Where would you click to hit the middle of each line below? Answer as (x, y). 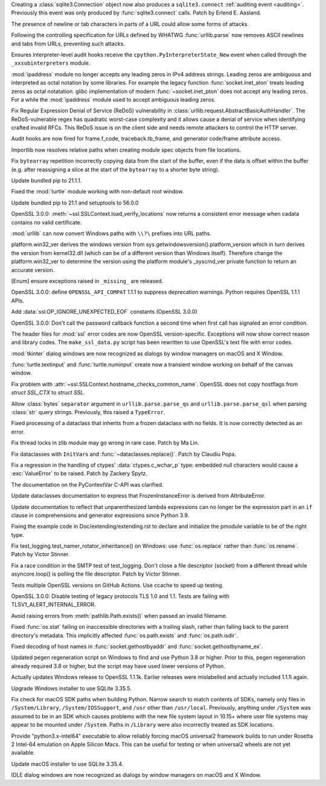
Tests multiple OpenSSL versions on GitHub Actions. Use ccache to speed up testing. (117, 585)
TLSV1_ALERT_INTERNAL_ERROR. (53, 605)
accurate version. (33, 270)
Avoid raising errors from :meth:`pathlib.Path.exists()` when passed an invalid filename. (119, 615)
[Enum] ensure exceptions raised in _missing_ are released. (87, 281)
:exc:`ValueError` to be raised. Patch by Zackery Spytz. (79, 473)
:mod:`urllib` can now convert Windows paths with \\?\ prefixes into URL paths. (111, 233)
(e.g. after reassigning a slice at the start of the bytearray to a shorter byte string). (115, 169)
